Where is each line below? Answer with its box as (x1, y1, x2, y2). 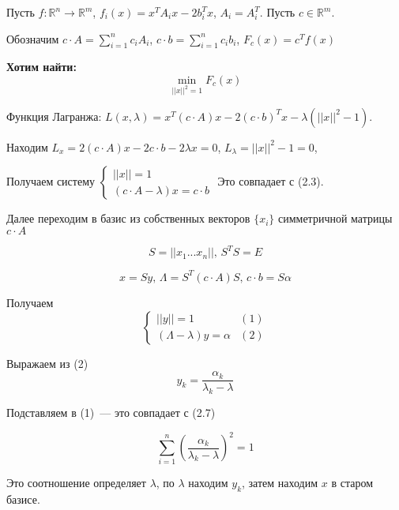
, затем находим (242, 474, 318, 491)
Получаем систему (6, 173, 96, 189)
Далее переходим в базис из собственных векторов (6, 210, 250, 227)
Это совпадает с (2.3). (217, 173, 324, 189)
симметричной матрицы (277, 210, 393, 227)
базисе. (6, 491, 40, 508)
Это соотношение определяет (6, 474, 146, 491)
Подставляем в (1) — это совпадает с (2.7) (6, 404, 216, 420)
